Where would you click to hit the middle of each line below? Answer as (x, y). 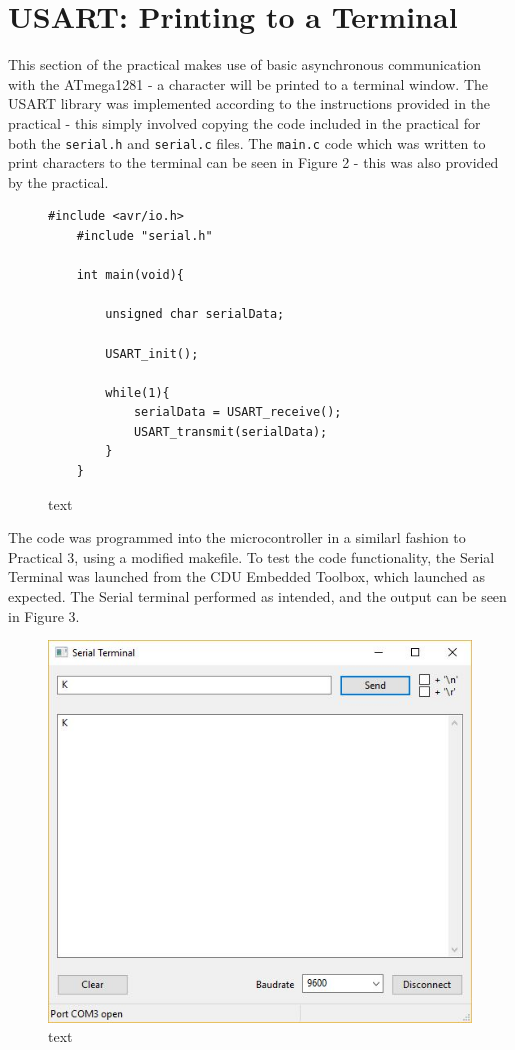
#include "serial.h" (144, 235)
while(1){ (137, 392)
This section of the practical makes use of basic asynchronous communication (245, 64)
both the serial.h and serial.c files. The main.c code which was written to (247, 142)
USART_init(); (152, 353)
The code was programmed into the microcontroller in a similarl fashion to (237, 537)
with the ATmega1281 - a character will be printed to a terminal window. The (248, 83)
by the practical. (58, 181)
